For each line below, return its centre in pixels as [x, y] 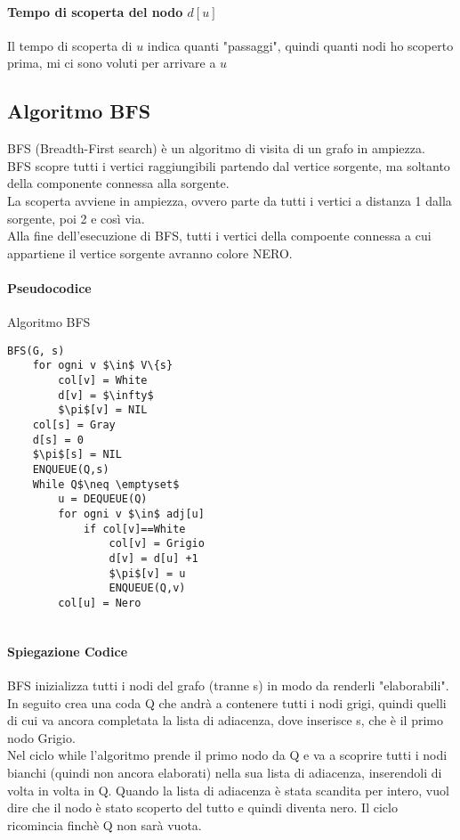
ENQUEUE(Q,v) [147, 588]
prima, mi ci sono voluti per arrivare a [112, 63]
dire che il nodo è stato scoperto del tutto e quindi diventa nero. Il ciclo [202, 807]
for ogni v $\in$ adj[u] [131, 514]
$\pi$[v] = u [147, 573]
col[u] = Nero [100, 603]
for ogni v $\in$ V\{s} [103, 366]
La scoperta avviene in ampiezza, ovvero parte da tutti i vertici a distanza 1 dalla [230, 200]
